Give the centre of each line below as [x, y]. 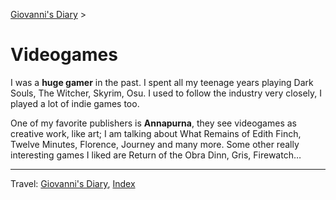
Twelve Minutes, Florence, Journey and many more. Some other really [155, 144]
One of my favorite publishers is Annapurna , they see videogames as [153, 123]
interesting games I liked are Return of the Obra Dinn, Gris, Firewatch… [156, 155]
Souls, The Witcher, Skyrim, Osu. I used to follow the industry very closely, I [166, 93]
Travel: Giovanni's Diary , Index [73, 183]
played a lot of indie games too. [75, 103]
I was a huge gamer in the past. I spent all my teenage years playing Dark [162, 82]
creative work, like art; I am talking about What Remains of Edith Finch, [156, 133]
